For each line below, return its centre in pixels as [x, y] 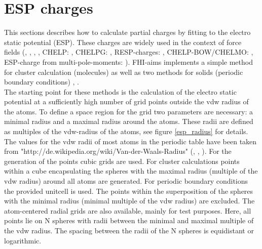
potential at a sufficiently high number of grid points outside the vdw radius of [126, 101]
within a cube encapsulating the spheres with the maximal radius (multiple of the [131, 171]
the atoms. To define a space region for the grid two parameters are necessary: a [128, 111]
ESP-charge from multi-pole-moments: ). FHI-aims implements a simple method [128, 61]
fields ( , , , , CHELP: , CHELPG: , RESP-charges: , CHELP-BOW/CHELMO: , [129, 52]
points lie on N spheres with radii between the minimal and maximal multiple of [129, 220]
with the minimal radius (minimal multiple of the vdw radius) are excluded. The [129, 201]
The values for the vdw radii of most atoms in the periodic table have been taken [130, 141]
